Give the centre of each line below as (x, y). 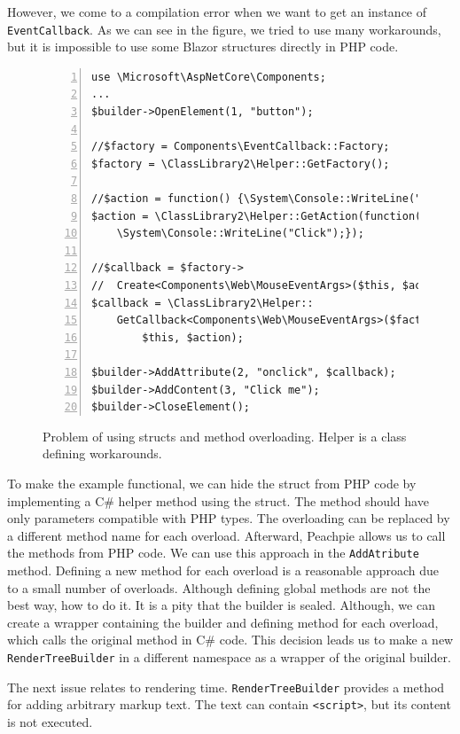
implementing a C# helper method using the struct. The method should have (218, 500)
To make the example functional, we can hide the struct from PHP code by (212, 483)
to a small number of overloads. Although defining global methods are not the (219, 587)
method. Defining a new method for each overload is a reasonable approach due (223, 570)
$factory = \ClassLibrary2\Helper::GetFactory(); (241, 164)
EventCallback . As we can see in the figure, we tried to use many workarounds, (224, 29)
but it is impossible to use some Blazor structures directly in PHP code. (203, 47)
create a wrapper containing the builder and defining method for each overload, (223, 622)
